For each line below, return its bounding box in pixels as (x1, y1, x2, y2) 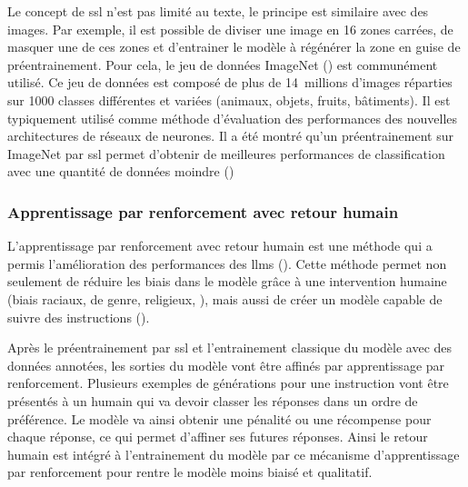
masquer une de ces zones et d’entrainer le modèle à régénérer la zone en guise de (7, 37, 461, 56)
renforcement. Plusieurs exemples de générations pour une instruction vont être (7, 373, 449, 393)
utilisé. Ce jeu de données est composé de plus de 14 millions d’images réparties (7, 73, 453, 92)
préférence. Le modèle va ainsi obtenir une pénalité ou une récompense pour (7, 409, 432, 428)
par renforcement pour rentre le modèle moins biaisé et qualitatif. (7, 462, 373, 482)
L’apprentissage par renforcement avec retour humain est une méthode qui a (7, 236, 433, 255)
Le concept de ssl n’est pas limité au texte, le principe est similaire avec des (7, 2, 429, 20)
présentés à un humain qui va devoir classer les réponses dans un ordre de (7, 391, 418, 410)
